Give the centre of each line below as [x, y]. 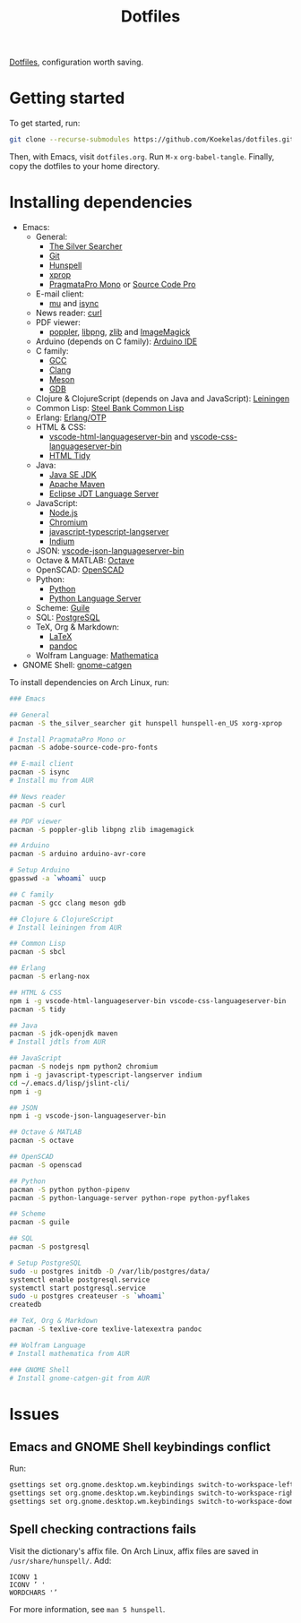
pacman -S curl [38, 805]
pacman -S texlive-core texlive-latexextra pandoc [106, 1329]
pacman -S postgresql [50, 1247]
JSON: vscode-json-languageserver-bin [110, 550]
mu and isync [74, 303]
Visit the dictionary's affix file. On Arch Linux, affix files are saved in [134, 1550]
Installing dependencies [101, 202]
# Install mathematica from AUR [69, 1353]
